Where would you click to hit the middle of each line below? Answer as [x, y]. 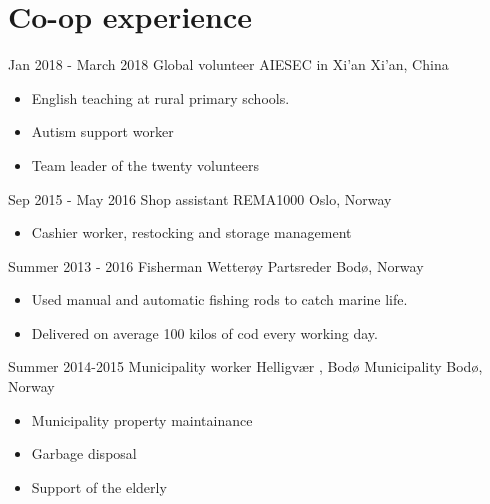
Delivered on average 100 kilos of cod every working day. [204, 332]
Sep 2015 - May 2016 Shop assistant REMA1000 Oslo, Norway [200, 198]
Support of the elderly [99, 486]
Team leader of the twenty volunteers [145, 164]
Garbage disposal [84, 453]
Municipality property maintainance [142, 419]
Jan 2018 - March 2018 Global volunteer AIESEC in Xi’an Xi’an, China [228, 64]
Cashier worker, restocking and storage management [191, 232]
